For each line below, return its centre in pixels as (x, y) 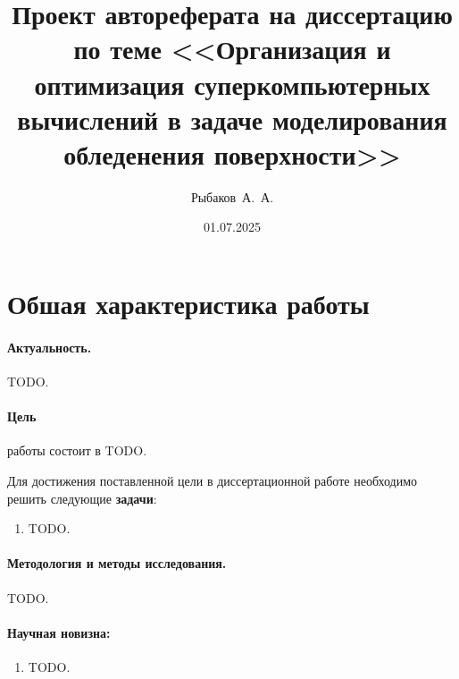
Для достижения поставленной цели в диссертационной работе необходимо (213, 481)
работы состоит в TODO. (77, 450)
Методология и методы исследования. (117, 563)
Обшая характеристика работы (188, 304)
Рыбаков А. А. (232, 196)
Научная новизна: (59, 632)
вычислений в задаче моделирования (232, 119)
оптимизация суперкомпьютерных (232, 84)
